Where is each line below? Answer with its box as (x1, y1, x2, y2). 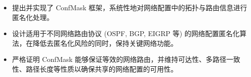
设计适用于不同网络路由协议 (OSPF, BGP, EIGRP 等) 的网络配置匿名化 (12, 28, 240, 38)
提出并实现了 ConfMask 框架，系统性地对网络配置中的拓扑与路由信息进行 (12, 2, 248, 12)
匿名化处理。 (12, 12, 54, 22)
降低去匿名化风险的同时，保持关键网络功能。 (32, 38, 178, 48)
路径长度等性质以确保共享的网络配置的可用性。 (26, 63, 178, 74)
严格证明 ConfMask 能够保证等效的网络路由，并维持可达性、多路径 (12, 54, 227, 64)
